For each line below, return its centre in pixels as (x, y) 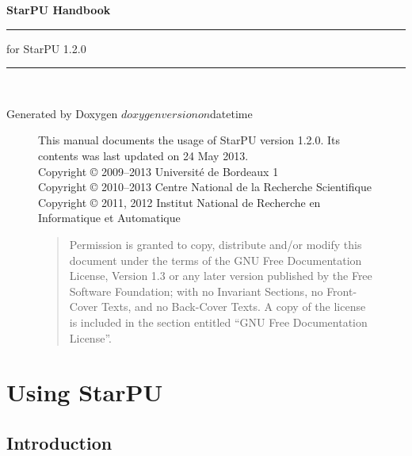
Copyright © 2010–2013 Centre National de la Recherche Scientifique (205, 187)
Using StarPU (85, 392)
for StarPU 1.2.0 (46, 48)
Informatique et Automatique (109, 218)
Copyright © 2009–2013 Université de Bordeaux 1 (158, 171)
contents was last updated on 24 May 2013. (143, 155)
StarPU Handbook (59, 10)
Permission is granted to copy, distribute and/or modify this (216, 244)
